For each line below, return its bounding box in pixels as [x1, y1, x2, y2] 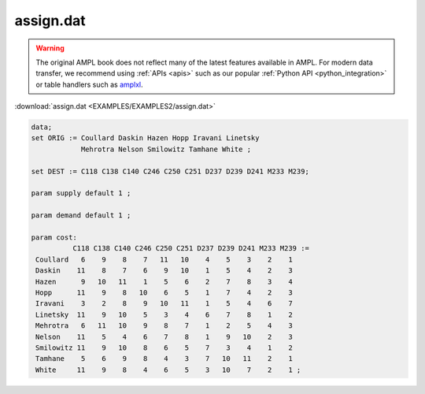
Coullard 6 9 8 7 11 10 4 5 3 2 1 [35, 255, 293, 264]
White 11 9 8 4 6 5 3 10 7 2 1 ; [35, 365, 301, 374]
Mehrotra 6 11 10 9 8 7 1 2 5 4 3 [35, 322, 293, 330]
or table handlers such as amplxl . [35, 80, 143, 89]
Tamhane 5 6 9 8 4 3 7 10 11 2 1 [35, 355, 293, 363]
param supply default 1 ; [31, 189, 131, 198]
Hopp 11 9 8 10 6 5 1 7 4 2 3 [35, 288, 293, 297]
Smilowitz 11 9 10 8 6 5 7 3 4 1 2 [35, 343, 293, 352]
